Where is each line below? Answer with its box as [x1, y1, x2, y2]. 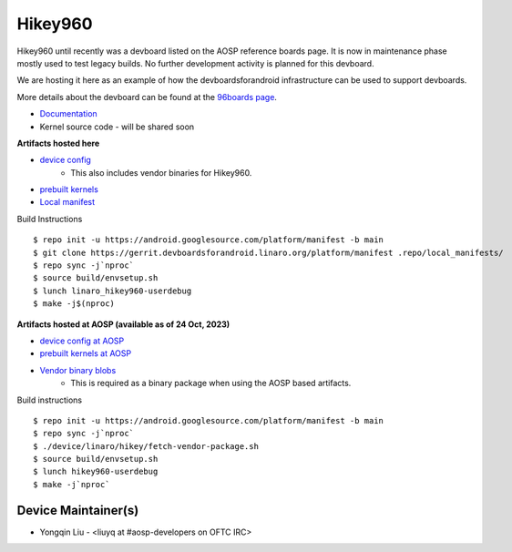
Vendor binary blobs [39, 364, 117, 375]
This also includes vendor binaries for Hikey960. [70, 167, 252, 178]
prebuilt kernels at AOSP [39, 348, 132, 359]
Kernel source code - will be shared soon [39, 121, 195, 132]
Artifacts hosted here [16, 138, 100, 148]
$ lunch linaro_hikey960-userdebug [33, 285, 192, 296]
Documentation [39, 108, 97, 119]
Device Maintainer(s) [16, 502, 139, 518]
